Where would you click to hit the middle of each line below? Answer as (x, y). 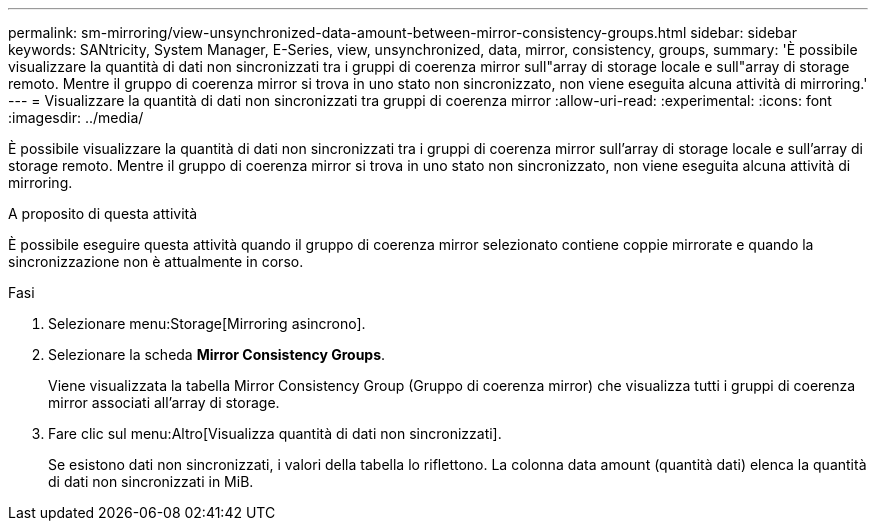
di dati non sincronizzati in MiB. (151, 481)
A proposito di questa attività (103, 213)
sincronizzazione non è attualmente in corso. (156, 261)
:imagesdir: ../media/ (76, 117)
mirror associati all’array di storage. (164, 402)
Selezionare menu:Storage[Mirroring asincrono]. (207, 323)
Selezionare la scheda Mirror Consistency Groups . (217, 354)
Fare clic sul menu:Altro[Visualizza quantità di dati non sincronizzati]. (275, 433)
